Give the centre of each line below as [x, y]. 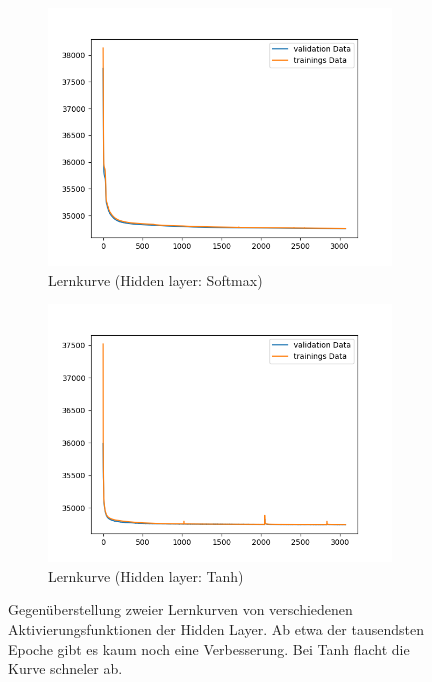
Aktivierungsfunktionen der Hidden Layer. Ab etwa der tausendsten [216, 628]
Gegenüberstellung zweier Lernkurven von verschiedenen [180, 609]
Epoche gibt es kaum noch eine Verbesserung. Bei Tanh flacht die [209, 648]
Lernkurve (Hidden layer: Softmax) [155, 279]
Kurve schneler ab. [65, 668]
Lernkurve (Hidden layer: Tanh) [146, 575]
